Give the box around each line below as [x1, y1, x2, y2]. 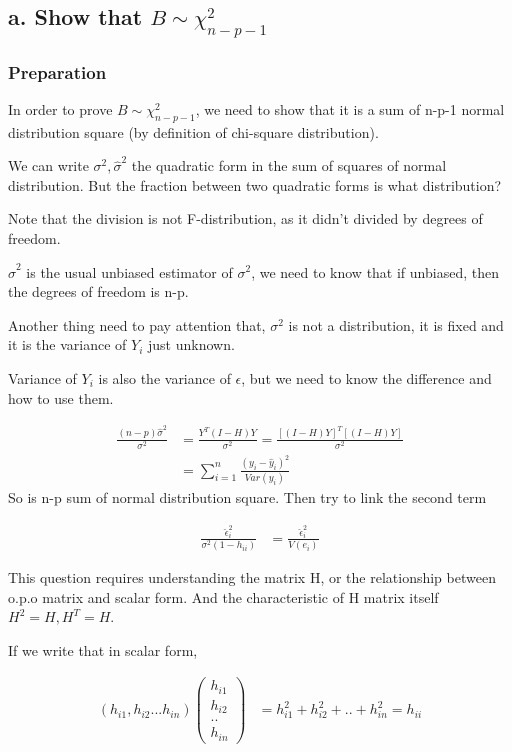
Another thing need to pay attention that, [8, 314, 266, 335]
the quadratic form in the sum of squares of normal [131, 155, 447, 176]
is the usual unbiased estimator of [26, 261, 233, 282]
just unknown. [147, 334, 235, 355]
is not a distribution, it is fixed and [288, 314, 504, 335]
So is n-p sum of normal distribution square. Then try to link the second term [8, 487, 487, 508]
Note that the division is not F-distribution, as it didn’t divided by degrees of [8, 208, 483, 229]
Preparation [8, 59, 107, 84]
